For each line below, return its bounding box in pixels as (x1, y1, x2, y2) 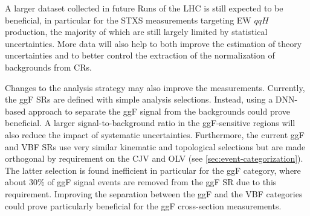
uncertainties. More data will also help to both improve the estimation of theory (5, 37, 302, 49)
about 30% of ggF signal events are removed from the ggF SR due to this (5, 176, 277, 188)
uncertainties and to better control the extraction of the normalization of (5, 49, 275, 62)
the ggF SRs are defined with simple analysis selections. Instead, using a (5, 93, 273, 106)
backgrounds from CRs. (5, 60, 92, 73)
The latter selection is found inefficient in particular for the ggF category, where (5, 164, 301, 176)
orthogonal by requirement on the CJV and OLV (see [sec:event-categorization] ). (5, 152, 303, 165)
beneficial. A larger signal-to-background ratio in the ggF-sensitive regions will (5, 116, 295, 129)
